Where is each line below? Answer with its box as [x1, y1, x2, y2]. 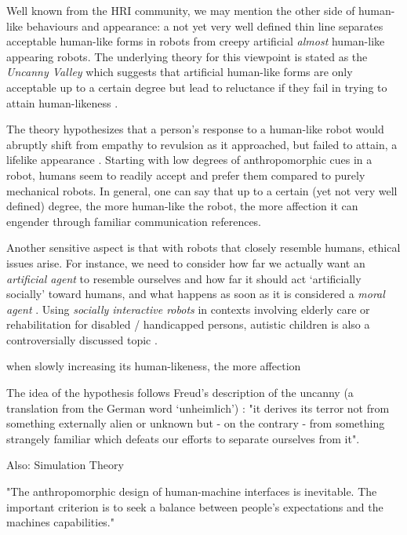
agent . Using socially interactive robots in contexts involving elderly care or [6, 300, 370, 317]
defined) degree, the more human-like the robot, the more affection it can [6, 198, 358, 214]
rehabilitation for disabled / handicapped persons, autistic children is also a [6, 316, 370, 333]
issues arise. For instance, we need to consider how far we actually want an [6, 254, 365, 271]
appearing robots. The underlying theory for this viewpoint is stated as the [6, 48, 368, 64]
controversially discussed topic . [6, 331, 158, 348]
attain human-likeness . [6, 94, 118, 111]
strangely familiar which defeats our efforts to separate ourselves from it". [6, 430, 360, 446]
